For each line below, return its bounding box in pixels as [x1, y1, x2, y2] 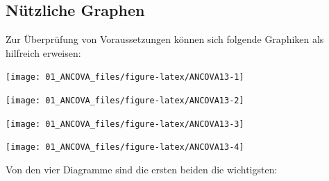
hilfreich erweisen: [6, 45, 81, 60]
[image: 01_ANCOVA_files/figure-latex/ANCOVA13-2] [6, 96, 244, 106]
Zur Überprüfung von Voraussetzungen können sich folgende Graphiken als [6, 32, 324, 46]
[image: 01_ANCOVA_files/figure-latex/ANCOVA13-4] [6, 142, 244, 153]
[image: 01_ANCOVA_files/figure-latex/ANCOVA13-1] [6, 72, 244, 83]
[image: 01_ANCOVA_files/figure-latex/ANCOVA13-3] [6, 119, 244, 129]
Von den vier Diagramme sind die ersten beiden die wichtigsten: [6, 162, 278, 177]
